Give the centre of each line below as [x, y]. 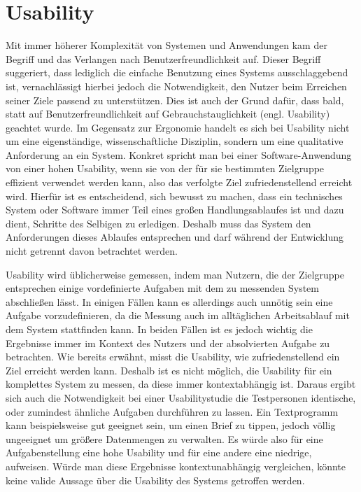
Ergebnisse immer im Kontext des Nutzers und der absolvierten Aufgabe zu [168, 343]
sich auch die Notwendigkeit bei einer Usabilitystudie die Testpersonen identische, [181, 397]
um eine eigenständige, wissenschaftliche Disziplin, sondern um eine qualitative [175, 141]
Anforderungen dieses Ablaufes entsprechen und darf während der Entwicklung [175, 237]
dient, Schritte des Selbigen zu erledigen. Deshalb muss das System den [158, 223]
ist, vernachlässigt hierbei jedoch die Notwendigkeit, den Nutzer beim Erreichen [176, 86]
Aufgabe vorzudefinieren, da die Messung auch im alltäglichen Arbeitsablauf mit [178, 315]
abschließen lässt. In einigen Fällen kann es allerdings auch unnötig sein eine [169, 301]
